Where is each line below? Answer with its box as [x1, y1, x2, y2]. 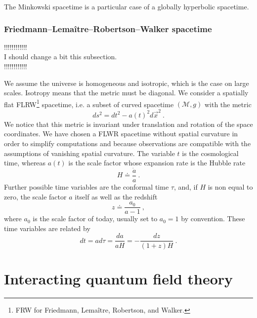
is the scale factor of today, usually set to [33, 213, 158, 224]
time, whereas [4, 158, 46, 168]
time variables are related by [4, 223, 90, 233]
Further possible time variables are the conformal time [4, 182, 169, 192]
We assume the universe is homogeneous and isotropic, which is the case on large [4, 78, 249, 88]
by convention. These [181, 213, 245, 224]
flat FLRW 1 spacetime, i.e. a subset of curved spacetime [4, 97, 174, 109]
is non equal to [208, 182, 253, 192]
